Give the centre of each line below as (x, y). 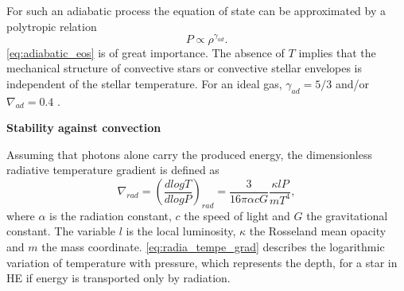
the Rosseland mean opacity (318, 231)
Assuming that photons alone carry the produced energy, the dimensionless (189, 154)
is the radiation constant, (111, 215)
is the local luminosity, (181, 231)
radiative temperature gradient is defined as (113, 170)
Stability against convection (84, 128)
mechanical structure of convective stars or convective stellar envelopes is (185, 68)
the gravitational (347, 215)
